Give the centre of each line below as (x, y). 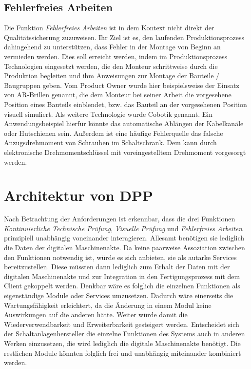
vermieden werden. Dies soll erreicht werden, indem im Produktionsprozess (116, 56)
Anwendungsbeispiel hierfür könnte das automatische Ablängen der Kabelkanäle (124, 123)
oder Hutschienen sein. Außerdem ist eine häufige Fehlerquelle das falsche (114, 133)
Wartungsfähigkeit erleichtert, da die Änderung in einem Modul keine (108, 305)
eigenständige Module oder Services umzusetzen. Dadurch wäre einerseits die (119, 295)
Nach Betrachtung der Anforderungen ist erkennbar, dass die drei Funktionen (120, 219)
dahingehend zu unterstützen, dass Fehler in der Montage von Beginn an (112, 47)
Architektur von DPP (79, 195)
